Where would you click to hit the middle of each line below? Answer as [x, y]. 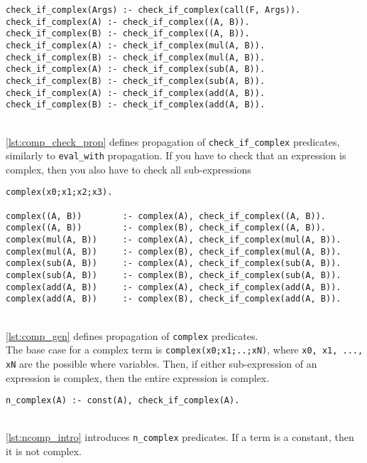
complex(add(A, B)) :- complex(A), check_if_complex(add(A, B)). [174, 287]
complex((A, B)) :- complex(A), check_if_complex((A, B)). [166, 216]
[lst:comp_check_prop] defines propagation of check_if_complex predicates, [173, 141]
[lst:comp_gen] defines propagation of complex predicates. [132, 335]
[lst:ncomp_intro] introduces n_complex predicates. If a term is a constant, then [180, 437]
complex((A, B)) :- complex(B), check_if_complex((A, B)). [166, 228]
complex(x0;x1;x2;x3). [59, 192]
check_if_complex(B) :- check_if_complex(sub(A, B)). [136, 81]
